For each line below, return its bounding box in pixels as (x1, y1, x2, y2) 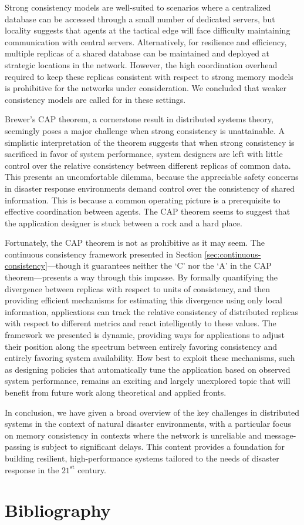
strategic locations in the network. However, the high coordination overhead (5, 58, 278, 71)
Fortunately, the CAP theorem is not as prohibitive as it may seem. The (5, 236, 265, 249)
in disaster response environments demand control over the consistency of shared (5, 182, 295, 194)
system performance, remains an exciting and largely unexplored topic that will (5, 374, 291, 387)
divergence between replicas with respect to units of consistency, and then (5, 282, 270, 295)
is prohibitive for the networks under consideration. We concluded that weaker (5, 82, 286, 94)
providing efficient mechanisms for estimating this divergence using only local (5, 294, 282, 306)
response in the (5, 463, 59, 476)
